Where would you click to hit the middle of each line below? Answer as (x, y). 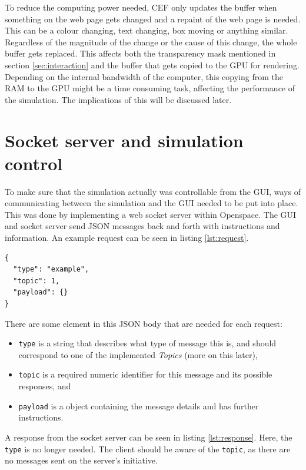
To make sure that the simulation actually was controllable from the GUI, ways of (153, 191)
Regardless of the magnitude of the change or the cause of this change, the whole (151, 42)
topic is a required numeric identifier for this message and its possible (145, 374)
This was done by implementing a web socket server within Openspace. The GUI (151, 214)
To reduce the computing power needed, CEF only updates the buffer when (141, 7)
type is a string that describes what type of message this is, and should (147, 343)
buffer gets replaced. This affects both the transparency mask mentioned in (140, 53)
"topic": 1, (36, 281)
